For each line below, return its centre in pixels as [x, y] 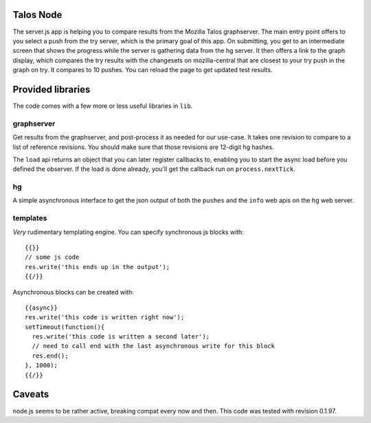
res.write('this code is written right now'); [105, 317]
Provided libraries [52, 89]
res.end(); [50, 356]
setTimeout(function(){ [65, 327]
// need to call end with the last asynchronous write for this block [153, 346]
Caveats [31, 395]
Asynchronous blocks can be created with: [73, 292]
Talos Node [37, 15]
